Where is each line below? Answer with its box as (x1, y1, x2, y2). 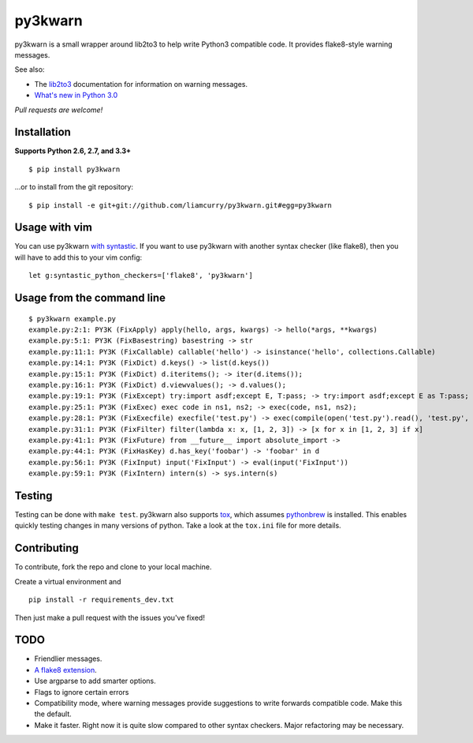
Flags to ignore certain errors (34, 687, 129, 696)
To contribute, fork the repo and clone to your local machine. (14, 562, 212, 572)
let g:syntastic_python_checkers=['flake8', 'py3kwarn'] (28, 271, 254, 280)
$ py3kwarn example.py (28, 314, 117, 323)
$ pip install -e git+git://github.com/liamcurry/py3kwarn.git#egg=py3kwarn (28, 201, 333, 209)
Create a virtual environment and (14, 576, 121, 586)
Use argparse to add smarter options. (34, 676, 157, 686)
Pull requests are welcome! (14, 105, 103, 114)
